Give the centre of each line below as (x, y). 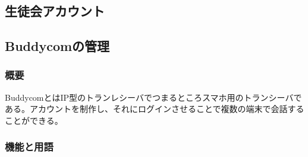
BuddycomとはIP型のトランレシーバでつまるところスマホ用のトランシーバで (153, 97)
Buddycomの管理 (57, 46)
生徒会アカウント (55, 11)
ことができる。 (34, 120)
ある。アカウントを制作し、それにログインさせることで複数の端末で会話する (155, 109)
